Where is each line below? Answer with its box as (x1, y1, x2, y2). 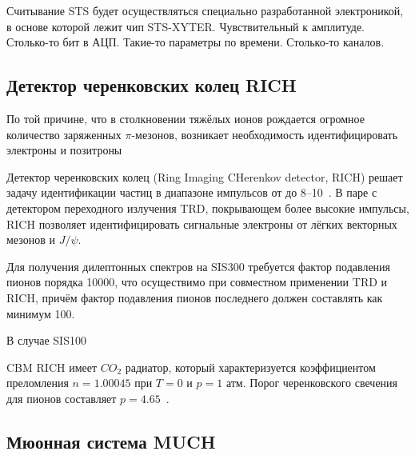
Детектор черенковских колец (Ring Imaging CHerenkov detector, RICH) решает (6, 168, 403, 185)
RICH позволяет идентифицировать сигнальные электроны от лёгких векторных (6, 215, 397, 232)
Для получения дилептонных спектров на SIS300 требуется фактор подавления (6, 257, 391, 274)
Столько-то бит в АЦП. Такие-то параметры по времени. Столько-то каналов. (6, 34, 385, 50)
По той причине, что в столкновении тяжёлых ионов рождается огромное (6, 110, 365, 126)
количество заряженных (6, 126, 122, 142)
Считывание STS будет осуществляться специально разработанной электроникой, (6, 2, 404, 18)
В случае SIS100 (6, 332, 86, 349)
